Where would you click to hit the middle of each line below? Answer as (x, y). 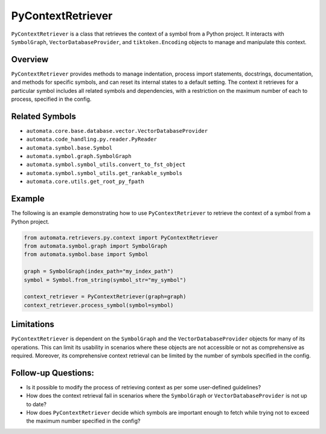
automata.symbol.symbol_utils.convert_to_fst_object (106, 165)
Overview (30, 59)
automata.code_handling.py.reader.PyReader (91, 139)
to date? (36, 404)
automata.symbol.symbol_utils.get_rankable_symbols (104, 173)
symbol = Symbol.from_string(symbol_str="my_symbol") (105, 280)
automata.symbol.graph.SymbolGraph (79, 156)
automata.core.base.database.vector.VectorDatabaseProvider (117, 131)
